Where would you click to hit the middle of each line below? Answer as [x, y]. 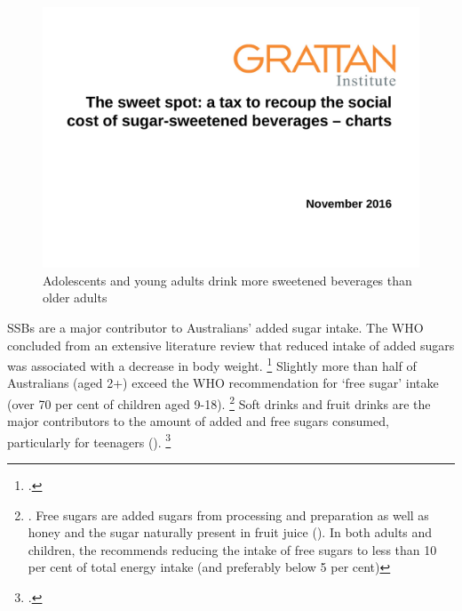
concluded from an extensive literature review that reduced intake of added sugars [231, 345]
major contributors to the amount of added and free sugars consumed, [198, 421]
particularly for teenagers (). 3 [89, 440]
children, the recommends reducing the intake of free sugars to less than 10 [232, 549]
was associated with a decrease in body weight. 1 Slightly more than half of [212, 364]
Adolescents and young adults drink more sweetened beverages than [227, 280]
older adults [75, 297]
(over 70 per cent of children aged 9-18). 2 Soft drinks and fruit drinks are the [219, 402]
